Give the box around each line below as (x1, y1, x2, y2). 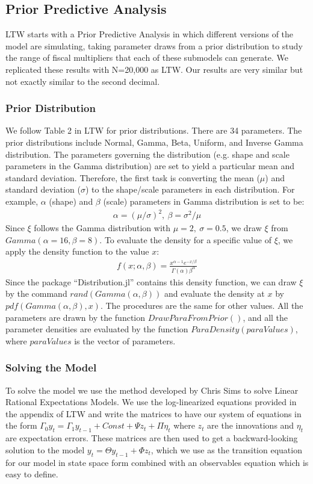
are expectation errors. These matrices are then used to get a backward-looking (5, 432, 298, 444)
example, (5, 194, 39, 207)
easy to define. (5, 468, 58, 480)
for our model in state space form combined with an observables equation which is (5, 456, 309, 468)
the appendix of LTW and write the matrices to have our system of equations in (5, 407, 302, 420)
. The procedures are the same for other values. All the (100, 299, 303, 312)
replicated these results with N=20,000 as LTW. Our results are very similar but (5, 63, 303, 75)
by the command (5, 287, 67, 300)
